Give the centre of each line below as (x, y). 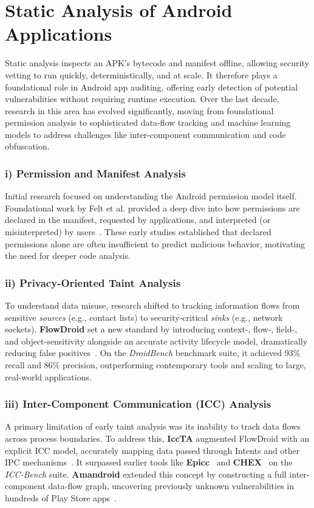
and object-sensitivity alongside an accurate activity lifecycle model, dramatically (156, 341)
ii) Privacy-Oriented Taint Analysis (93, 282)
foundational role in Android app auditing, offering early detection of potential (152, 87)
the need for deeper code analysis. (68, 256)
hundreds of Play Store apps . (61, 498)
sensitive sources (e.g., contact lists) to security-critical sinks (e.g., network (144, 317)
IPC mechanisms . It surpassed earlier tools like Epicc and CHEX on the (149, 462)
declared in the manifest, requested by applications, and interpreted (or (138, 220)
